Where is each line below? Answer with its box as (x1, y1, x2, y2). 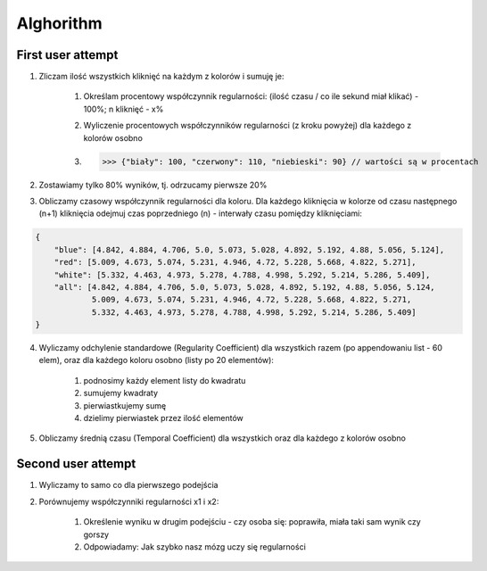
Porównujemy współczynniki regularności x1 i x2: (38, 496, 219, 507)
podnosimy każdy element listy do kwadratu (83, 375, 246, 385)
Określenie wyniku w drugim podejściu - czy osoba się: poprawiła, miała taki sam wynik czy (83, 517, 421, 527)
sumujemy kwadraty (83, 388, 159, 399)
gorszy (83, 529, 110, 540)
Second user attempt (16, 456, 136, 472)
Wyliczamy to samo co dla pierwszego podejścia (38, 480, 219, 491)
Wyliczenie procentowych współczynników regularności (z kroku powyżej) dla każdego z (83, 120, 412, 131)
